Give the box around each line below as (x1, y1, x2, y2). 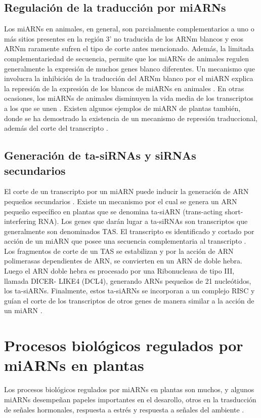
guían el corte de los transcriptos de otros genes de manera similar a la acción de (4, 295, 254, 306)
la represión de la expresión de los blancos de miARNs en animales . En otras (4, 83, 244, 93)
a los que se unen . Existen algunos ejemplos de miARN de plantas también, (4, 102, 241, 113)
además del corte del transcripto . (4, 123, 108, 133)
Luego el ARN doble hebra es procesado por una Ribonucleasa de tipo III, (4, 265, 235, 276)
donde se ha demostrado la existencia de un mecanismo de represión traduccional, (4, 112, 258, 123)
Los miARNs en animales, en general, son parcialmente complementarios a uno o (4, 23, 254, 34)
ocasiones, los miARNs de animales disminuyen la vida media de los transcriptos (4, 93, 253, 103)
